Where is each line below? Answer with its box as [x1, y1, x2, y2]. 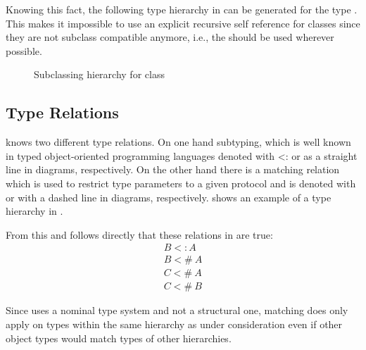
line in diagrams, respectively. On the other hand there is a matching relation [6, 162, 340, 177]
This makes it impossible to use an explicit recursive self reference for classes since [6, 15, 360, 30]
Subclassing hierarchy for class [34, 67, 165, 82]
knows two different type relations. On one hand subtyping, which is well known [6, 135, 351, 149]
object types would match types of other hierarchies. [6, 330, 232, 345]
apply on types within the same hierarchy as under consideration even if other [6, 317, 343, 332]
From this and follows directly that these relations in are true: [6, 227, 273, 242]
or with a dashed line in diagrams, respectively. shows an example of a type [6, 189, 332, 204]
